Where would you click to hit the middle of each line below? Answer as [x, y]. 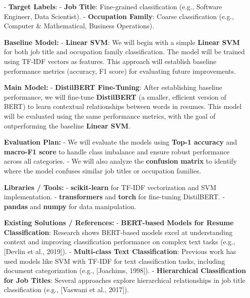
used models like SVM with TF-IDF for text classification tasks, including [115, 261]
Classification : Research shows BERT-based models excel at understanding [118, 232]
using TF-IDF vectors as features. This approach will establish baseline [110, 61]
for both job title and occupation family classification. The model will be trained [125, 52]
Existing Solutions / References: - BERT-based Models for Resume [119, 223]
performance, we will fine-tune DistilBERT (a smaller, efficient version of [115, 96]
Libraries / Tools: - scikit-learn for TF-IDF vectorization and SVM [110, 187]
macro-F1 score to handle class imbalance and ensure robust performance [117, 151]
